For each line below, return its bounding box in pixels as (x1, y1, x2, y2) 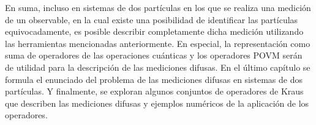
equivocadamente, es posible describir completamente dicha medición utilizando (5, 25, 304, 38)
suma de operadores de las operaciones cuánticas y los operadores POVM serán (5, 49, 303, 62)
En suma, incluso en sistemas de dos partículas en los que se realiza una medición (5, 1, 311, 13)
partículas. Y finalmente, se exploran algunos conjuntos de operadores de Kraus (5, 85, 304, 98)
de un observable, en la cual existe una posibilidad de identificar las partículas (5, 13, 298, 26)
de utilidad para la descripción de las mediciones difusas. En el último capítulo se (5, 60, 310, 73)
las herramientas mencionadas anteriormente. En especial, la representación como (5, 37, 310, 49)
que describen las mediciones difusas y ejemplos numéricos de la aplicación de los (5, 96, 309, 109)
